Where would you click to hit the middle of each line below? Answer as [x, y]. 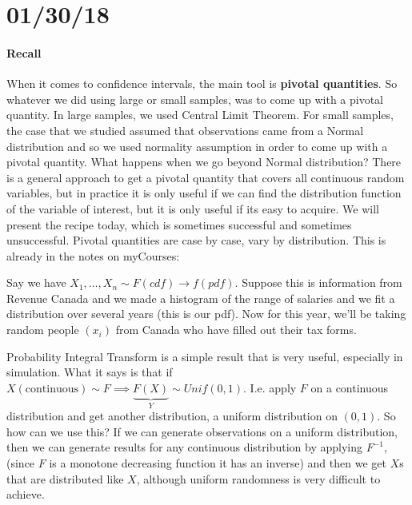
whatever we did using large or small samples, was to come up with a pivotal [195, 99]
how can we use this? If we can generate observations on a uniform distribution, [202, 431]
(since [21, 463]
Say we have [36, 282]
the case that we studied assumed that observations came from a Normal [185, 130]
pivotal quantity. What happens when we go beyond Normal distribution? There [204, 162]
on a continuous [350, 387]
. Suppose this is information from [318, 282]
